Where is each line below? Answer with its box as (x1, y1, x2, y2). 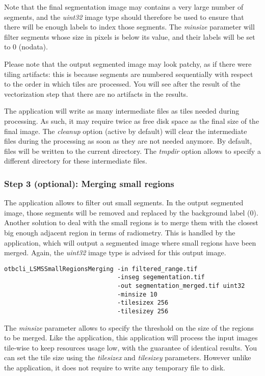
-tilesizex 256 (117, 299, 169, 307)
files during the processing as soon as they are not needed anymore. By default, (4, 136, 252, 146)
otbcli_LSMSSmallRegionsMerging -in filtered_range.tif (4, 265, 198, 273)
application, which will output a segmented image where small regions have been (4, 237, 256, 248)
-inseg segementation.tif (117, 274, 205, 281)
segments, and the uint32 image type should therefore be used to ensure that (4, 11, 244, 22)
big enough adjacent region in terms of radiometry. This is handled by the (4, 227, 235, 237)
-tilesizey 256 (117, 307, 169, 315)
